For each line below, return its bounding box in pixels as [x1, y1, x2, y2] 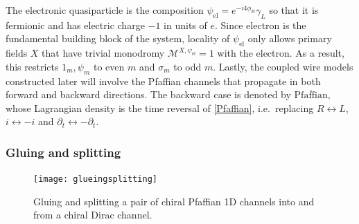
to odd [173, 59, 202, 73]
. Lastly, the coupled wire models [213, 59, 353, 73]
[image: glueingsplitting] [33, 174, 157, 185]
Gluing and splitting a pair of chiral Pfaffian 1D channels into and [33, 194, 315, 208]
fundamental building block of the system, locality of [6, 31, 230, 46]
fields [6, 46, 28, 60]
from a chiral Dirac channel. [33, 207, 152, 222]
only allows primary [247, 31, 332, 46]
